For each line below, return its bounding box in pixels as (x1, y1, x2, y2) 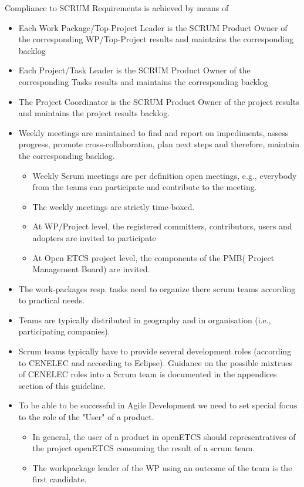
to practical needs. (18, 294, 85, 306)
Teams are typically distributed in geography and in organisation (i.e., (18, 313, 271, 326)
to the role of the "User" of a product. (18, 411, 154, 423)
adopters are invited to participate (32, 231, 156, 243)
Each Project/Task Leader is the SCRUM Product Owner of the (18, 64, 251, 76)
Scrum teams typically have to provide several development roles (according (18, 345, 292, 357)
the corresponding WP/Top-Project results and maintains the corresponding (18, 33, 293, 45)
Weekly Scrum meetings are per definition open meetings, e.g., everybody (32, 169, 297, 181)
